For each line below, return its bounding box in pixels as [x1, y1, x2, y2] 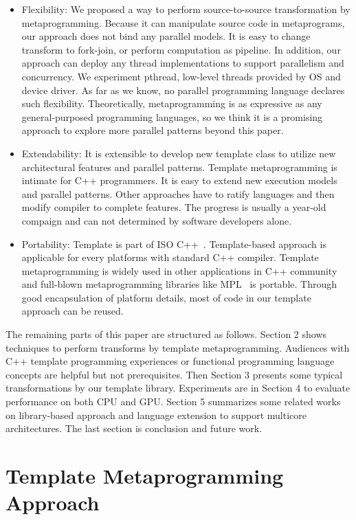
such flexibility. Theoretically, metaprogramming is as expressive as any [21, 96, 322, 111]
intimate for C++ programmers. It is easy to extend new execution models [21, 173, 337, 188]
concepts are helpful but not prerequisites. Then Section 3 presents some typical [5, 367, 343, 381]
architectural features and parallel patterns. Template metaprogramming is [21, 159, 337, 174]
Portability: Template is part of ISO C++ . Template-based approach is [21, 236, 326, 251]
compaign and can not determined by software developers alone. [21, 213, 292, 227]
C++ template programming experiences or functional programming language [5, 354, 335, 368]
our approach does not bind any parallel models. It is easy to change [21, 29, 311, 43]
